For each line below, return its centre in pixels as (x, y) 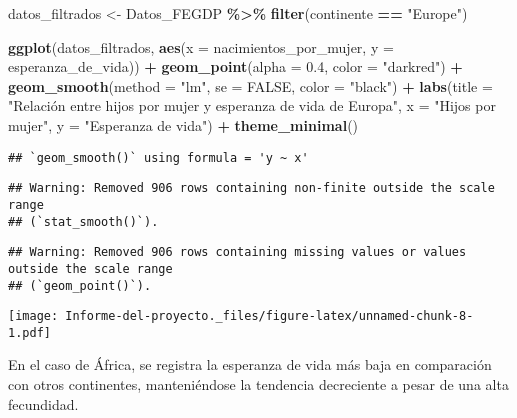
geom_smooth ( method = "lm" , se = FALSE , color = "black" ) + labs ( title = (250, 85)
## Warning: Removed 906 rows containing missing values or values (237, 252)
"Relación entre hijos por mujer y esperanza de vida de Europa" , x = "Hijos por (252, 105)
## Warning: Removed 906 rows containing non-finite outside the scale (251, 188)
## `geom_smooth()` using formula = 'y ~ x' (158, 157)
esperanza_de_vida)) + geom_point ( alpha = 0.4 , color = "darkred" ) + (235, 66)
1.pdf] (29, 332)
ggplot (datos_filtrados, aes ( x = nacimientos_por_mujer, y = (201, 46)
